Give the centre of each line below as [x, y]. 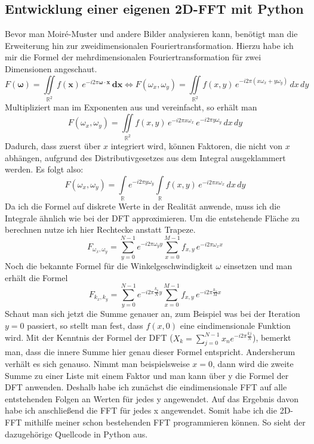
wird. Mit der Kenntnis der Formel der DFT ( [89, 337]
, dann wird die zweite [253, 363]
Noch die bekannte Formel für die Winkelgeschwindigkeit [109, 265]
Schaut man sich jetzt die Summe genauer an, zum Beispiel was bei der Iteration [153, 314]
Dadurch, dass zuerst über [53, 145]
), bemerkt [272, 337]
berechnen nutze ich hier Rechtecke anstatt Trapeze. [100, 229]
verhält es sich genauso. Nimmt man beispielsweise [97, 363]
